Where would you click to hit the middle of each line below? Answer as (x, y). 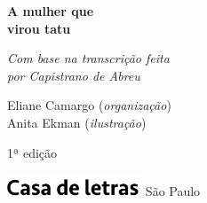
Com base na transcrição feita (88, 58)
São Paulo (173, 190)
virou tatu (39, 28)
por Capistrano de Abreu (74, 75)
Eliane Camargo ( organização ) (89, 105)
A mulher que (51, 11)
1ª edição (32, 152)
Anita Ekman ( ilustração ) (77, 122)
